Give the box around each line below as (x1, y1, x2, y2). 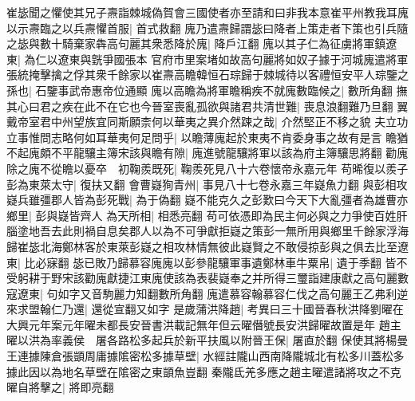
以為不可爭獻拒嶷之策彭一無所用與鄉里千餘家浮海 (151, 222, 409, 239)
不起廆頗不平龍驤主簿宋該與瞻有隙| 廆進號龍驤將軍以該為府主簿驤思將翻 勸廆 (6, 144, 409, 161)
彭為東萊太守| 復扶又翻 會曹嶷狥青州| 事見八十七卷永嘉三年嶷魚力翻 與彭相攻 (6, 175, 408, 192)
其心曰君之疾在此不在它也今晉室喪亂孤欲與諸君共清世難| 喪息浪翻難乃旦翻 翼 (6, 97, 409, 114)
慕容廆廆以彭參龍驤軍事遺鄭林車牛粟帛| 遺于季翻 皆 (128, 254, 397, 270)
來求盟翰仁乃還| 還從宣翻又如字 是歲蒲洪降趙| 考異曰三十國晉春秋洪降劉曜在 (6, 301, 404, 317)
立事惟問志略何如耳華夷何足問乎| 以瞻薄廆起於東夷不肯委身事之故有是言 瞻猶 (6, 128, 409, 145)
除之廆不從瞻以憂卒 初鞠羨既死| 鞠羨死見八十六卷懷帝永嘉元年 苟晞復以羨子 (6, 159, 409, 176)
